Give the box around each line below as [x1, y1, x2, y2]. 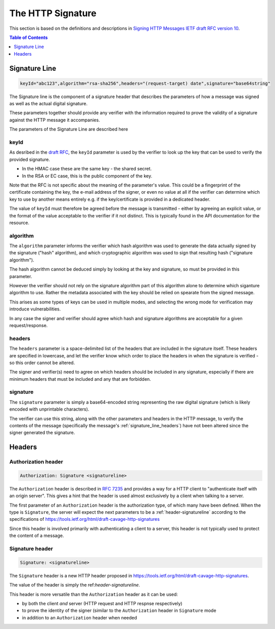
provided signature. [9, 156, 50, 162]
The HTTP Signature [9, 8, 97, 19]
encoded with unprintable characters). [9, 406, 89, 412]
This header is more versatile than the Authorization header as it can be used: [9, 591, 178, 597]
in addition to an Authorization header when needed [22, 614, 137, 620]
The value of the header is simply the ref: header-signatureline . [9, 582, 140, 588]
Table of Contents [9, 34, 48, 40]
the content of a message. [9, 532, 64, 538]
